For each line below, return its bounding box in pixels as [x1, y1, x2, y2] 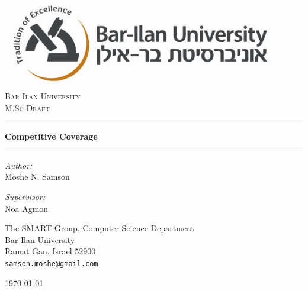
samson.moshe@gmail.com [5, 260, 98, 269]
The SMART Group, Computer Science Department [5, 222, 194, 234]
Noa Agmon [5, 202, 49, 214]
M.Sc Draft [5, 101, 50, 114]
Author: [5, 159, 33, 171]
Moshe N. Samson [5, 170, 70, 183]
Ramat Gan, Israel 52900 [5, 245, 96, 257]
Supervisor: [5, 190, 45, 203]
